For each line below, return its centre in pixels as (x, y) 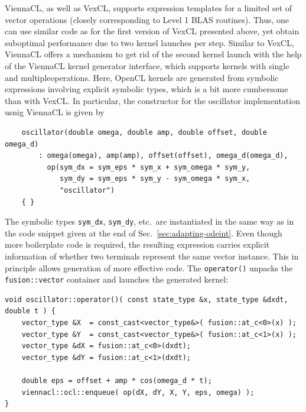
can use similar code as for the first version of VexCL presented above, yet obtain (152, 31)
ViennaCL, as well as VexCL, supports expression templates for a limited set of (149, 8)
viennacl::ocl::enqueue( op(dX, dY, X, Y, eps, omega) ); (138, 392)
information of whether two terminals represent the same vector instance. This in (152, 256)
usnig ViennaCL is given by (55, 112)
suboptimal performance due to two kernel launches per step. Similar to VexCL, (149, 42)
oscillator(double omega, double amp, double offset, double (144, 132)
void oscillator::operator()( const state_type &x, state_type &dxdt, (147, 299)
